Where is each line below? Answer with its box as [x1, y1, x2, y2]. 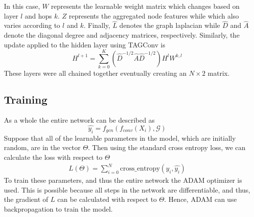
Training [4, 92, 47, 107]
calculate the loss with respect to [4, 152, 103, 162]
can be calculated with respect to [57, 194, 157, 204]
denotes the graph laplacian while [119, 20, 220, 30]
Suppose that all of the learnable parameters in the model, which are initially [4, 132, 236, 143]
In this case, [4, 1, 40, 11]
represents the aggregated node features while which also [69, 10, 239, 21]
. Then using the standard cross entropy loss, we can [88, 142, 246, 152]
